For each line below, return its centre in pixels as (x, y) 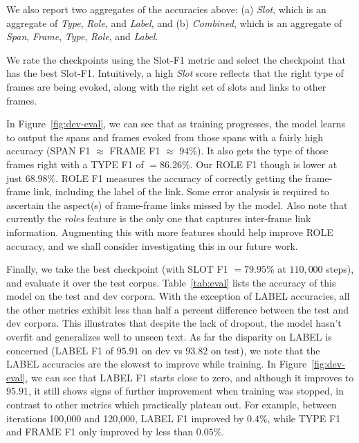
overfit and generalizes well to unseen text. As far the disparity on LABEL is (169, 337)
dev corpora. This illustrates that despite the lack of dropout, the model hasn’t (174, 323)
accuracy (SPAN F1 (48, 151)
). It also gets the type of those (263, 151)
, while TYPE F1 (304, 418)
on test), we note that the (265, 350)
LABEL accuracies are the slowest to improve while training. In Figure (157, 364)
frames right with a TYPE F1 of (75, 164)
